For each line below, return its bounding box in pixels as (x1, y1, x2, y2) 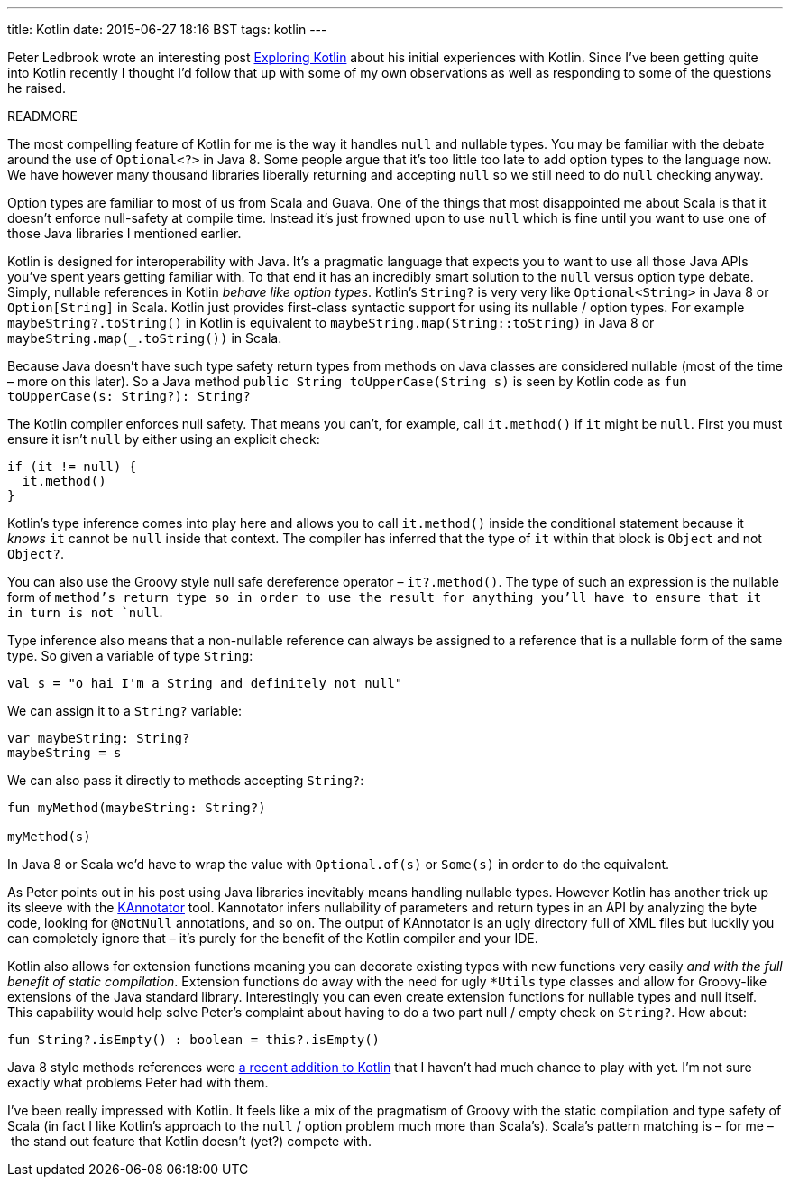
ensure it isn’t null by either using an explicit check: (7, 431, 320, 447)
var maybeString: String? (7, 731, 190, 745)
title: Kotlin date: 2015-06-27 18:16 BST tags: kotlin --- (7, 22, 327, 37)
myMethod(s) (7, 829, 91, 844)
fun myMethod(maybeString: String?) (7, 800, 266, 815)
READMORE (7, 108, 78, 124)
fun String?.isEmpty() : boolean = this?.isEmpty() (7, 1032, 381, 1047)
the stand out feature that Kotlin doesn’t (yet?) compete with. (10, 1133, 372, 1149)
